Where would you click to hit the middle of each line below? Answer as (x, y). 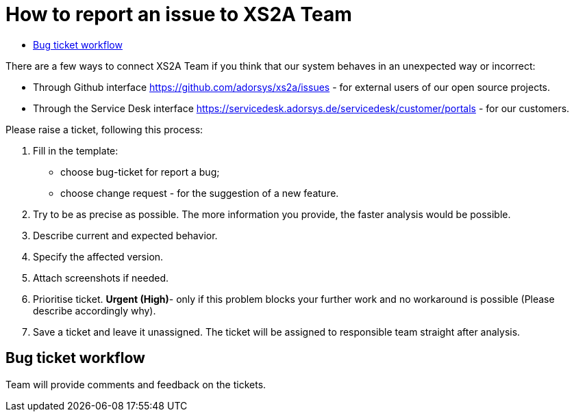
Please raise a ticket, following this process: (104, 129)
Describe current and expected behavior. (125, 235)
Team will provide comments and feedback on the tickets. (136, 384)
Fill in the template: (76, 150)
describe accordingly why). (95, 310)
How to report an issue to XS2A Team (179, 14)
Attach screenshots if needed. (101, 278)
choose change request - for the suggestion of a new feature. (200, 193)
